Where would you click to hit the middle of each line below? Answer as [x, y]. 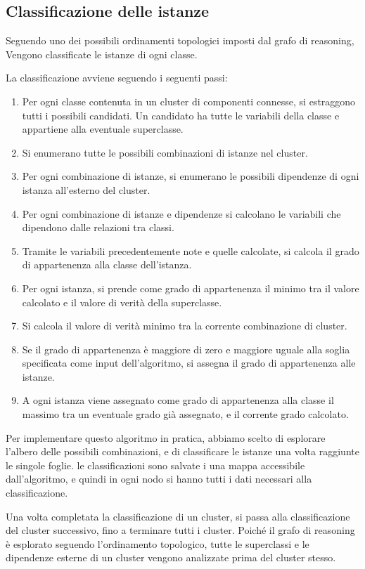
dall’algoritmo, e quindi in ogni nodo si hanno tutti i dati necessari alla [159, 479]
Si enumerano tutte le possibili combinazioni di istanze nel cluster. [165, 152]
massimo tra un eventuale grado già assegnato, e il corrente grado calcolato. [185, 414]
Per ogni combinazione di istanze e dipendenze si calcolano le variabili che [181, 213]
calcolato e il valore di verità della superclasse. [122, 302]
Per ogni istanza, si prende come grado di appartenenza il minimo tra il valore [191, 288]
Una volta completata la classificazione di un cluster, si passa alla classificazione [178, 516]
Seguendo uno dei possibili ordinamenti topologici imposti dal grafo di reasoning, [180, 40]
